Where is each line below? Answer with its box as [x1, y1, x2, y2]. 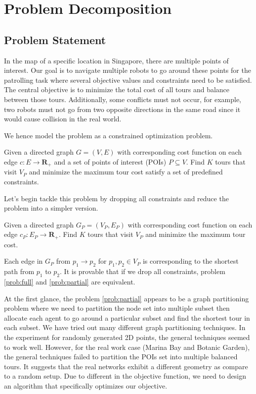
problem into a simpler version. [4, 203, 98, 213]
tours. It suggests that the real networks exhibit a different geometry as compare [4, 361, 248, 371]
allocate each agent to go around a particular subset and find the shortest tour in [4, 312, 250, 323]
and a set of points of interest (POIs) [54, 156, 167, 167]
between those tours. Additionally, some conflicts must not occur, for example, [4, 94, 241, 104]
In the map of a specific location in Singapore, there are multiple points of [4, 55, 229, 65]
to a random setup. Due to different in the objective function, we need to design [4, 371, 247, 381]
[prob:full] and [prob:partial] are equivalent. [4, 276, 135, 286]
